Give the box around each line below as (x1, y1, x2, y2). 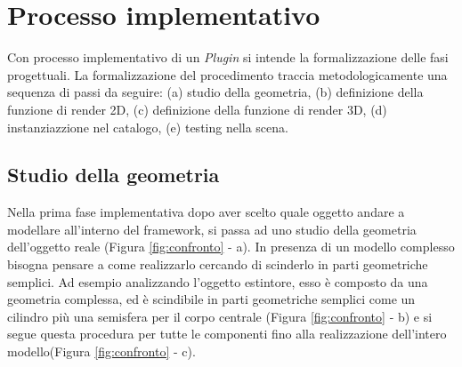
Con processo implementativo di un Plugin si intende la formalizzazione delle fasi (7, 48, 449, 67)
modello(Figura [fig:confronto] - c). (7, 342, 196, 361)
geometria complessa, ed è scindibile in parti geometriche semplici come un (7, 290, 416, 308)
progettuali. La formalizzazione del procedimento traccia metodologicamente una (7, 65, 448, 84)
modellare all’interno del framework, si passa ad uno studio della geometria (7, 219, 417, 238)
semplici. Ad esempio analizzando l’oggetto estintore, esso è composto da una (7, 272, 428, 291)
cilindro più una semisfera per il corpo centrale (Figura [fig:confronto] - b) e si (7, 307, 433, 325)
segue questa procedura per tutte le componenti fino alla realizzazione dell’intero (7, 324, 447, 343)
